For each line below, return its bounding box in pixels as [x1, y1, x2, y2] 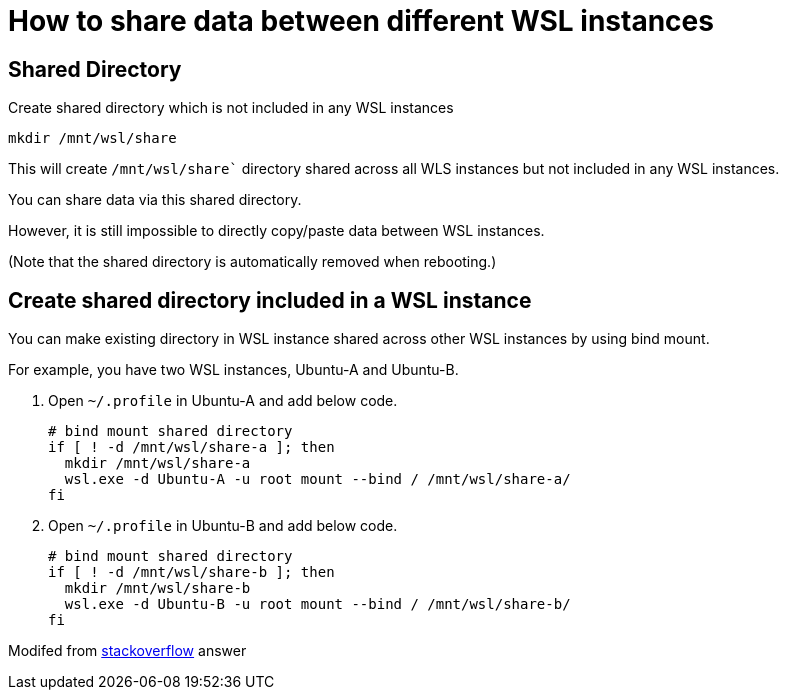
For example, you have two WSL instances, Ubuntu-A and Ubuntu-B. [8, 361, 459, 379]
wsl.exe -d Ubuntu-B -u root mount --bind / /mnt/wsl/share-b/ [64, 596, 571, 613]
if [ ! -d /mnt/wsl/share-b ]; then [48, 564, 335, 581]
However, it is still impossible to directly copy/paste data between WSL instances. [8, 222, 545, 240]
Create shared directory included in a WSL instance [8, 287, 532, 313]
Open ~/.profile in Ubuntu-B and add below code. [48, 517, 398, 535]
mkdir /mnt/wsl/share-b [64, 580, 251, 597]
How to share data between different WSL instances [8, 4, 714, 38]
